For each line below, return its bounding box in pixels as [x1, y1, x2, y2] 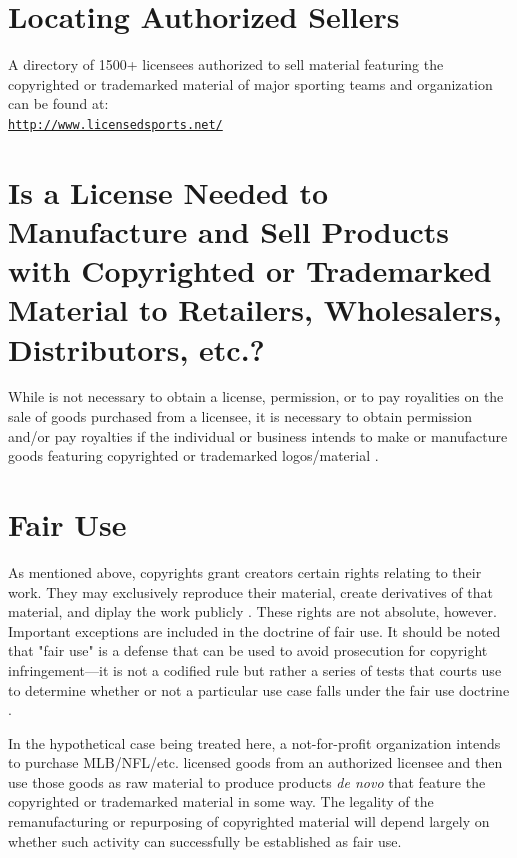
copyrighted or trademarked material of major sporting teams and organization [8, 73, 493, 94]
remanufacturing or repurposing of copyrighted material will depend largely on [8, 811, 490, 832]
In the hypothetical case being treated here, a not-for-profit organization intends [8, 732, 501, 753]
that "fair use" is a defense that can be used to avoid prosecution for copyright [8, 640, 488, 661]
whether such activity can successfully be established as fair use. [8, 830, 402, 851]
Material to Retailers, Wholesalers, [8, 289, 502, 330]
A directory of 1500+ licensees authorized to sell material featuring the [8, 54, 444, 75]
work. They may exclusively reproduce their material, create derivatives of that [8, 581, 493, 602]
